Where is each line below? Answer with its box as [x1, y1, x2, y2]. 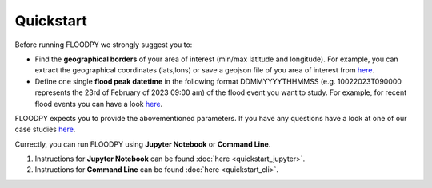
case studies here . [14, 124, 76, 135]
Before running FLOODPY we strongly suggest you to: [14, 40, 193, 49]
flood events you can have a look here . [34, 99, 163, 108]
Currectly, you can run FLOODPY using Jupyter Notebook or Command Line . [14, 139, 271, 149]
